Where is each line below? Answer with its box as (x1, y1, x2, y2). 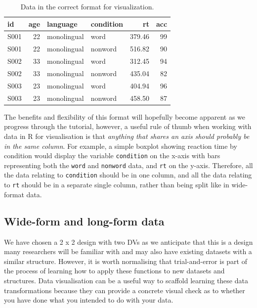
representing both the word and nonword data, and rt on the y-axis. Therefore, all (4, 160, 253, 170)
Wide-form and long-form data (4, 213, 165, 228)
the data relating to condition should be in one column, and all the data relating (4, 170, 252, 180)
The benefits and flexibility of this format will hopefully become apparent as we (4, 111, 245, 122)
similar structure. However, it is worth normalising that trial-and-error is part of (4, 256, 248, 266)
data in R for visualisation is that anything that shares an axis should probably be (4, 131, 250, 141)
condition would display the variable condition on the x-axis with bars (4, 150, 220, 161)
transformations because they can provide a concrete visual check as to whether (4, 285, 245, 295)
